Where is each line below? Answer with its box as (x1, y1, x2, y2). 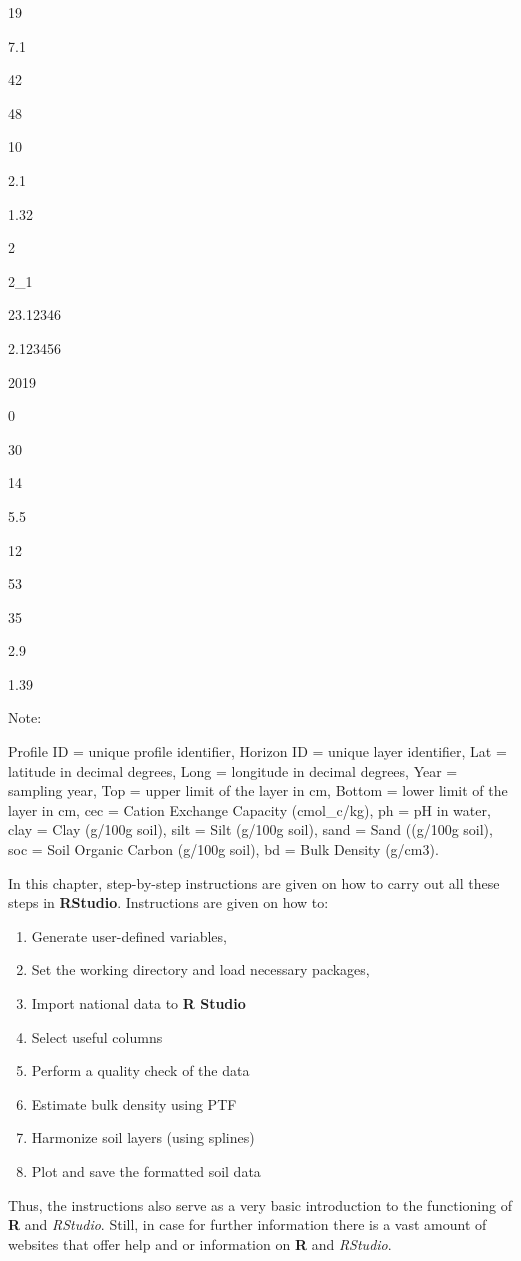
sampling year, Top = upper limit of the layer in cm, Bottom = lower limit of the (8, 780, 508, 801)
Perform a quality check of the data (31, 1060, 250, 1081)
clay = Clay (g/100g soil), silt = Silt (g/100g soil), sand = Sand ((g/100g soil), (8, 819, 493, 840)
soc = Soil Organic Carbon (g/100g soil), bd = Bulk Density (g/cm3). (8, 839, 439, 860)
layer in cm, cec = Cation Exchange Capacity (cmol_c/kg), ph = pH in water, (8, 799, 491, 820)
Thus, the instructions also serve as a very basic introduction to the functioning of (8, 1194, 512, 1215)
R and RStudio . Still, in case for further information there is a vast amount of (8, 1214, 487, 1235)
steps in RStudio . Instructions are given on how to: (8, 892, 329, 913)
